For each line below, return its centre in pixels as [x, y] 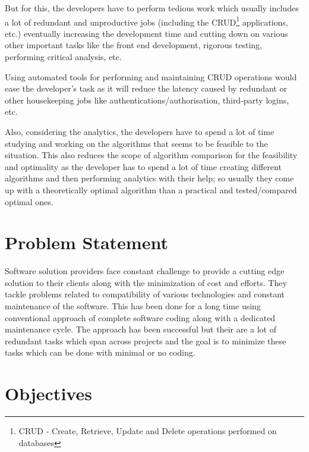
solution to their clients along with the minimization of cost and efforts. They [146, 282]
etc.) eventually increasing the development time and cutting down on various [146, 33]
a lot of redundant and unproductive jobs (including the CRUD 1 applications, [146, 21]
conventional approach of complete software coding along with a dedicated [140, 317]
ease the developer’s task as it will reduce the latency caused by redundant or [146, 88]
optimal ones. [29, 201]
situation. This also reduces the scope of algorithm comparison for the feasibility [151, 155]
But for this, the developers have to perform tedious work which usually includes [152, 8]
